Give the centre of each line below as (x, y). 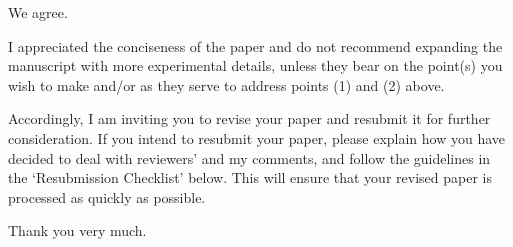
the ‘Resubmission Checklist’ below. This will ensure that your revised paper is (250, 177)
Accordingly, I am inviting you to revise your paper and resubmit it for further (249, 118)
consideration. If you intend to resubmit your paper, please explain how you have (257, 137)
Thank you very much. (77, 230)
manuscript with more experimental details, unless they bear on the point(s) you (255, 65)
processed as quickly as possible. (107, 196)
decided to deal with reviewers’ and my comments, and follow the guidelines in (249, 157)
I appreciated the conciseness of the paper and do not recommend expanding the (255, 45)
